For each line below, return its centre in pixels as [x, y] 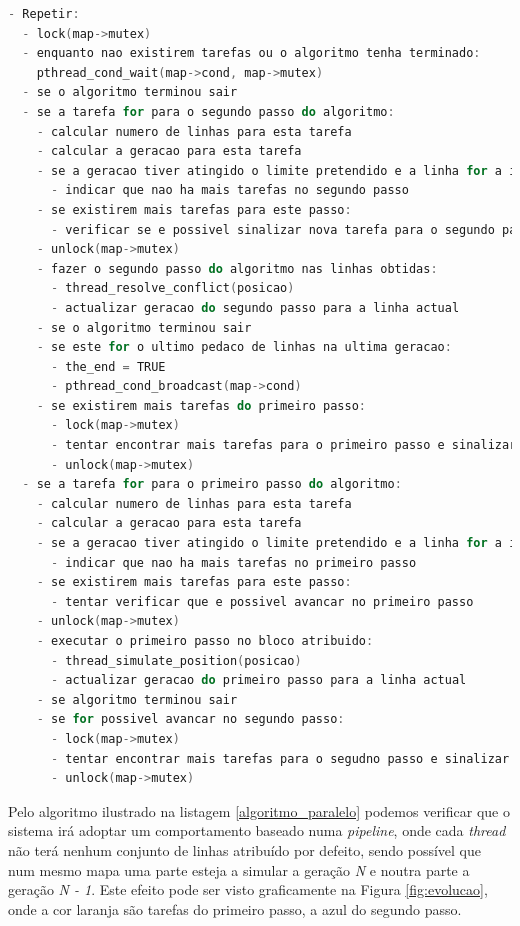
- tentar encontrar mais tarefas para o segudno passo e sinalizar [280, 758]
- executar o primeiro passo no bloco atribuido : [205, 641]
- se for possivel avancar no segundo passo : [190, 719]
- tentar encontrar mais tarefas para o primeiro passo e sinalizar [283, 445]
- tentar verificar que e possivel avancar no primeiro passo [262, 601]
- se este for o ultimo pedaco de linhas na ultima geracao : [244, 347]
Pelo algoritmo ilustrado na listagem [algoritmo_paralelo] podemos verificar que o [259, 810]
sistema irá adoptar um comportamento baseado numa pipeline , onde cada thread [257, 830]
